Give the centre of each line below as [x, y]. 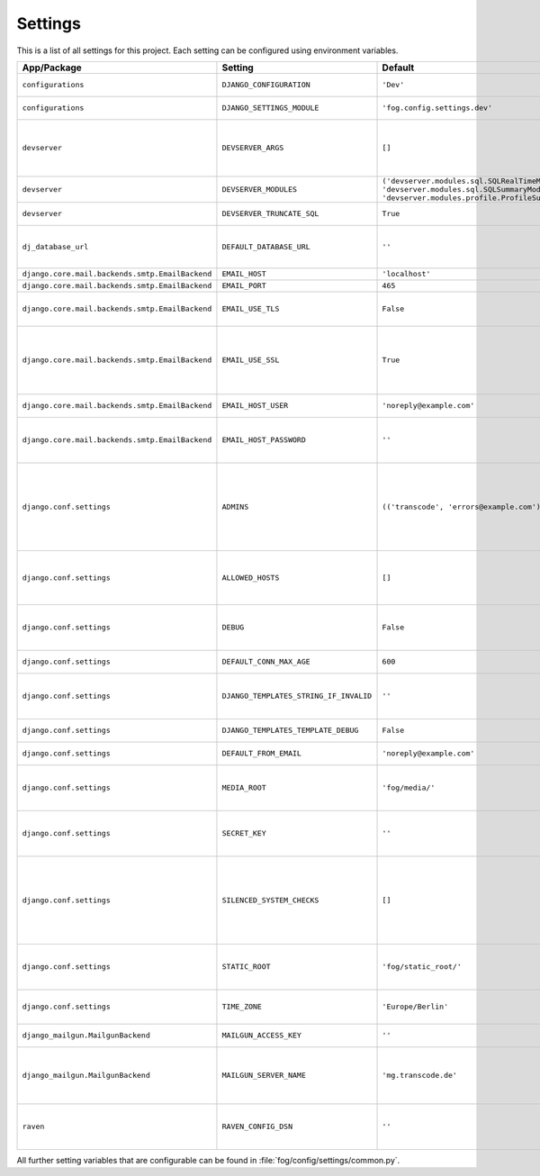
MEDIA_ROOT [244, 788]
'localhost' [406, 274]
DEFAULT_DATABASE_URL [266, 246]
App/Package [52, 68]
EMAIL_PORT [244, 286]
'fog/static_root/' [422, 967]
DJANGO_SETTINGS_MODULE [270, 108]
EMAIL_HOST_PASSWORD [264, 440]
